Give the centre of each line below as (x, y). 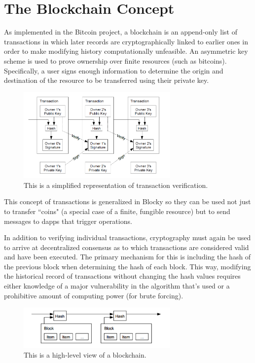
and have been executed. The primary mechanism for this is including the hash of (127, 257)
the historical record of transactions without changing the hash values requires (122, 276)
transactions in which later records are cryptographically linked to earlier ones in (126, 41)
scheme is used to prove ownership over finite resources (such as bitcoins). (115, 60)
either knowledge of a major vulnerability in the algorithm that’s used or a (117, 286)
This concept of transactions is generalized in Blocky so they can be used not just (127, 201)
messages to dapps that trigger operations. (68, 221)
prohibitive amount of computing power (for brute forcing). (94, 295)
